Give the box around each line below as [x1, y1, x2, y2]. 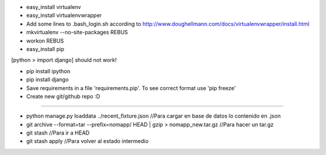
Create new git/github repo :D [26, 93, 101, 100]
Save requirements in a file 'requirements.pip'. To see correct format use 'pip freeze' [26, 84, 236, 91]
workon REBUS [26, 37, 65, 44]
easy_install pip [26, 45, 65, 52]
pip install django [26, 76, 69, 84]
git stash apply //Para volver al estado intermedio [26, 138, 149, 145]
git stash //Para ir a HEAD [26, 129, 90, 136]
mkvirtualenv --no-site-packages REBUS [26, 29, 128, 36]
